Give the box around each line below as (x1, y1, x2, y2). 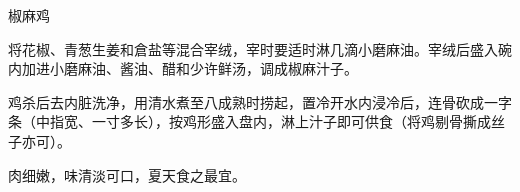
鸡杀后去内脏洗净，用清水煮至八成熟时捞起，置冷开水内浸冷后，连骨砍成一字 (8, 91, 512, 112)
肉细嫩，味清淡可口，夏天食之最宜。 (8, 164, 246, 185)
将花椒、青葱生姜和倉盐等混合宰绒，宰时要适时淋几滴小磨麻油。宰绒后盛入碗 (8, 38, 512, 59)
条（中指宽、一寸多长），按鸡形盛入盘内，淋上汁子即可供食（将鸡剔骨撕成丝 (8, 111, 505, 132)
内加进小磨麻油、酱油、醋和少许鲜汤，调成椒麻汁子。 (8, 58, 358, 79)
